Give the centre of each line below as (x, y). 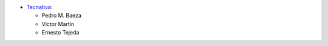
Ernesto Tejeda (60, 33)
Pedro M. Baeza (62, 16)
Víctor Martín (58, 24)
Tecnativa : (39, 7)
